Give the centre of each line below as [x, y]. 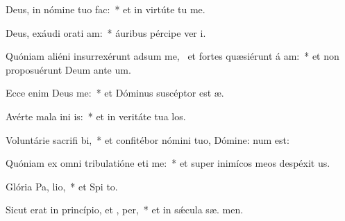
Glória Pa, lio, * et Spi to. [62, 186]
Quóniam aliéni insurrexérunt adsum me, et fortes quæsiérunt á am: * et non [172, 56]
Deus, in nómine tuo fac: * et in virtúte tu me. [106, 9]
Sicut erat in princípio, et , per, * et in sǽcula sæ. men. [125, 210]
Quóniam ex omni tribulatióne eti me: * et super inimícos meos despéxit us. [168, 163]
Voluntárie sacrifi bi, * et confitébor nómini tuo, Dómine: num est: [148, 139]
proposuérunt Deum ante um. [68, 69]
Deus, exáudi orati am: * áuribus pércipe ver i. [106, 32]
